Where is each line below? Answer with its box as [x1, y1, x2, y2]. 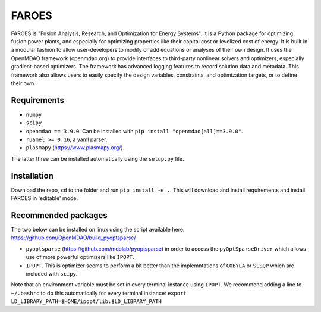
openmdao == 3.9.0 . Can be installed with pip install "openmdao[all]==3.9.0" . [26, 127, 243, 135]
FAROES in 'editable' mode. [11, 195, 78, 202]
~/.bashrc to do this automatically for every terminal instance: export [11, 289, 187, 297]
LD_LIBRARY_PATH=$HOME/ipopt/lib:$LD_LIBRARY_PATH [11, 298, 162, 305]
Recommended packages [11, 210, 108, 220]
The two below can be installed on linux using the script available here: [11, 226, 185, 233]
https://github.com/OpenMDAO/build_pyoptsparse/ [11, 234, 136, 241]
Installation [11, 170, 53, 181]
